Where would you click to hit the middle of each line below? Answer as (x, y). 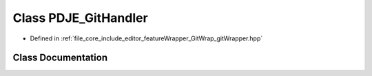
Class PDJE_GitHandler (80, 18)
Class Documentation (60, 58)
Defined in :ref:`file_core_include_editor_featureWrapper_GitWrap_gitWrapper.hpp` (146, 38)
